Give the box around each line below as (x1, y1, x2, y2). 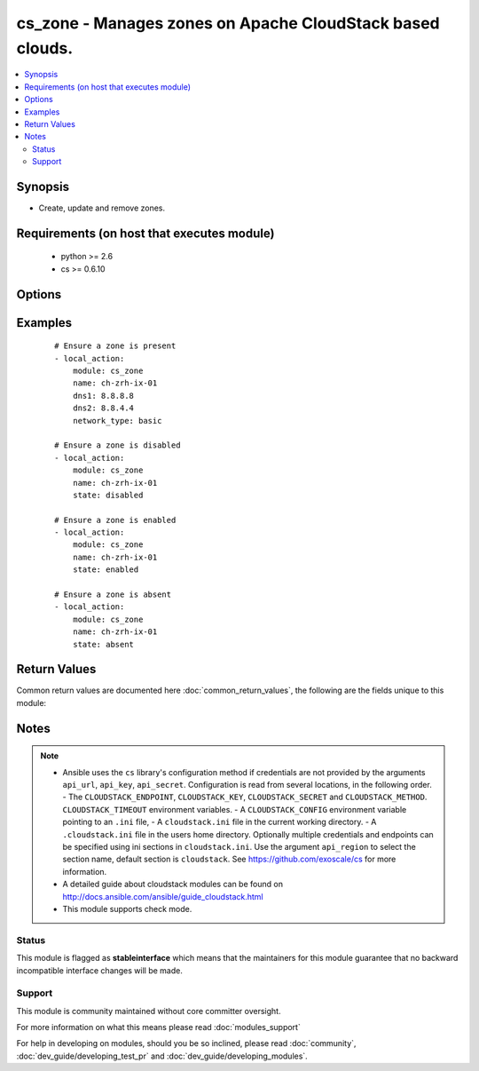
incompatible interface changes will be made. (16, 964, 184, 976)
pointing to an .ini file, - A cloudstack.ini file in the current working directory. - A (62, 817, 377, 828)
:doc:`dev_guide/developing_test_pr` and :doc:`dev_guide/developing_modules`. (16, 1051, 308, 1061)
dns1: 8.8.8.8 (72, 391, 135, 401)
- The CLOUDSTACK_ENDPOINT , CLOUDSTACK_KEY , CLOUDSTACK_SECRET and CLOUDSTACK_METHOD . (62, 791, 428, 803)
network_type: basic (72, 416, 162, 425)
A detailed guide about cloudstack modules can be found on (62, 879, 284, 890)
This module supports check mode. (62, 903, 192, 914)
